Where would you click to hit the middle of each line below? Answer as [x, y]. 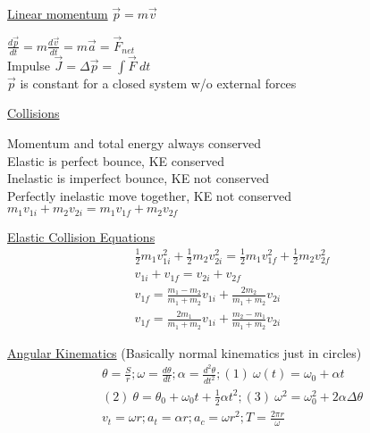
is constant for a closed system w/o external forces [158, 83]
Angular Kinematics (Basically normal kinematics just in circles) [185, 352]
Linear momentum [58, 13]
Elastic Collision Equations [81, 236]
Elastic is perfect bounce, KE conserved [116, 160]
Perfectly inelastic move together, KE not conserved [149, 195]
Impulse [29, 65]
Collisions [34, 113]
